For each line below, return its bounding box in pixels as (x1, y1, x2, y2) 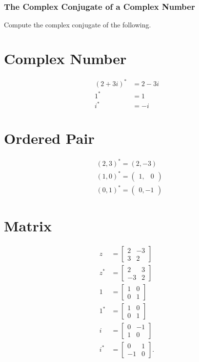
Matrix (4, 216, 52, 236)
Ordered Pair (4, 128, 95, 148)
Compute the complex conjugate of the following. (4, 20, 151, 30)
